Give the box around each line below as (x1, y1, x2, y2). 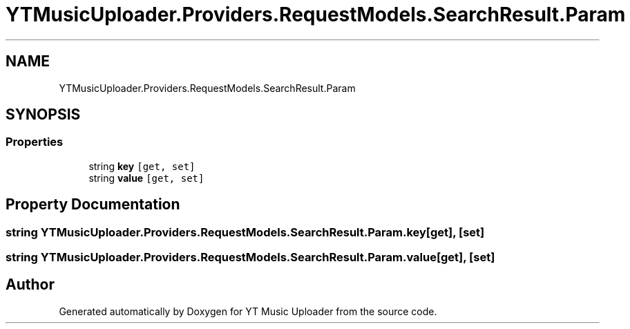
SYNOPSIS (6, 106, 81, 124)
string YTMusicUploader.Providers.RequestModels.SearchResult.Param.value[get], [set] (6, 250, 495, 265)
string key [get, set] (88, 160, 195, 172)
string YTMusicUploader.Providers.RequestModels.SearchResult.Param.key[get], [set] (6, 225, 485, 239)
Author (6, 276, 55, 294)
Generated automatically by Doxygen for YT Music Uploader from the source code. (59, 305, 437, 317)
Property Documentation (6, 196, 180, 214)
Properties (6, 135, 64, 149)
